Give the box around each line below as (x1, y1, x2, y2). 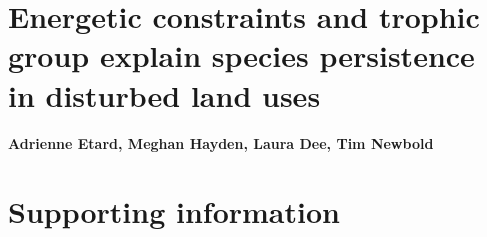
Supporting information (8, 191, 340, 232)
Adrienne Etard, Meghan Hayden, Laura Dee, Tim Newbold (8, 132, 434, 153)
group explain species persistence (8, 35, 475, 76)
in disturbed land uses (8, 74, 321, 115)
